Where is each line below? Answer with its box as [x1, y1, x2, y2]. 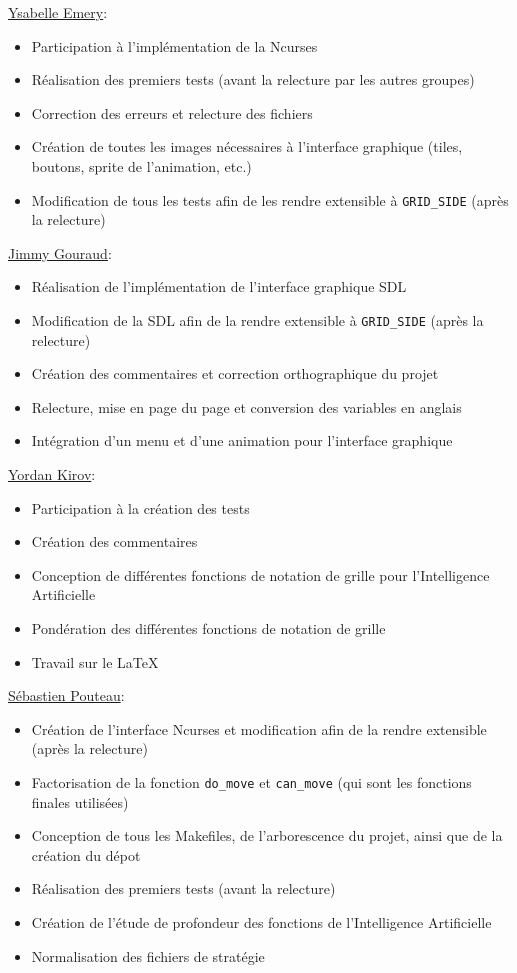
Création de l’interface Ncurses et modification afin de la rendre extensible [31, 718, 487, 739]
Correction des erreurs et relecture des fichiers [31, 102, 313, 123]
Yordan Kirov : [8, 464, 96, 485]
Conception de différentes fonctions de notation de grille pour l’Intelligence [31, 564, 490, 585]
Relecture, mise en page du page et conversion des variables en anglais [31, 396, 462, 417]
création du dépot [31, 844, 141, 865]
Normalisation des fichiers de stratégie [31, 945, 265, 966]
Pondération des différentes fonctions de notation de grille [31, 618, 386, 638]
